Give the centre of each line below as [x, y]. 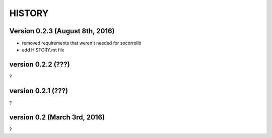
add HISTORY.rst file [43, 50]
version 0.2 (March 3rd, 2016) [57, 118]
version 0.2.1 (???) [39, 91]
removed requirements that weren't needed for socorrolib [82, 43]
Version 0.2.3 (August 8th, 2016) [62, 31]
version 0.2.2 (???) [40, 65]
